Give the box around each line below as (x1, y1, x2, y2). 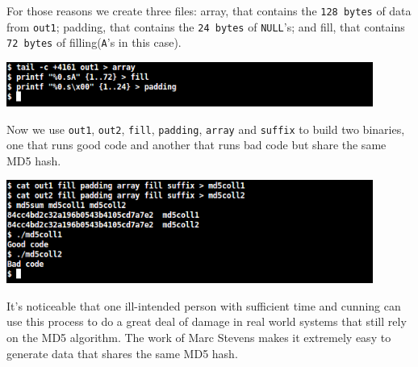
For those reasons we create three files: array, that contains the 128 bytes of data (6, 2, 412, 19)
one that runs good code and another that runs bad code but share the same (6, 136, 387, 153)
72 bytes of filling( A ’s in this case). (6, 34, 182, 51)
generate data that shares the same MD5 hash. (6, 344, 238, 361)
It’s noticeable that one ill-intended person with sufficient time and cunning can (6, 297, 401, 314)
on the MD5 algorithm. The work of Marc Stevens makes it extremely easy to (6, 328, 391, 345)
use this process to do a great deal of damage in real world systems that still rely (6, 313, 407, 330)
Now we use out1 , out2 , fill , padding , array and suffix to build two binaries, (6, 120, 405, 137)
